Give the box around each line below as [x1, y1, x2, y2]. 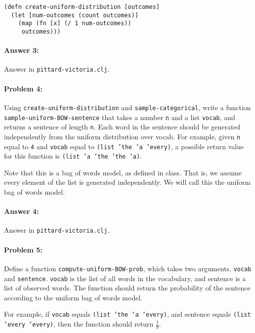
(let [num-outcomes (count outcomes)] [11, 11, 139, 19]
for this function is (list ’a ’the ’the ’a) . [4, 151, 142, 161]
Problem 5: [4, 244, 42, 254]
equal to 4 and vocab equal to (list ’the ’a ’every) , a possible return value [4, 141, 244, 151]
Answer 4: [4, 206, 39, 216]
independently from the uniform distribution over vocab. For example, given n [4, 131, 241, 141]
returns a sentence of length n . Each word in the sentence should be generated [4, 122, 241, 132]
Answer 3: [4, 45, 39, 55]
